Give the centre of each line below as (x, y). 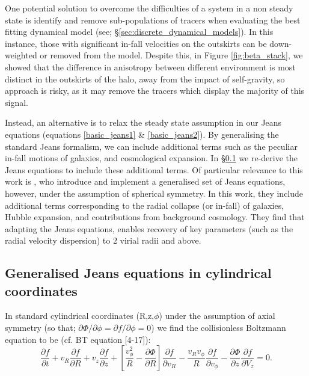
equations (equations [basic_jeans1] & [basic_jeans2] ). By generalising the (142, 134)
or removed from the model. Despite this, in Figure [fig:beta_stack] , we (171, 55)
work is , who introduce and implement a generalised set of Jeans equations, (145, 181)
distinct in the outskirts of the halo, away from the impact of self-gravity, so (145, 79)
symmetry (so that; (40, 328)
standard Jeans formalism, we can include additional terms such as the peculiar (151, 146)
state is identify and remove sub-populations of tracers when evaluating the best (153, 20)
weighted (21, 55)
